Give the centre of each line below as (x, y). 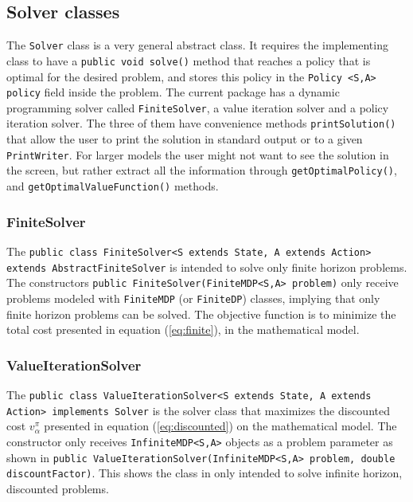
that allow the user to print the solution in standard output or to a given (185, 139)
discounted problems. (58, 488)
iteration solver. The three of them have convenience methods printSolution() (201, 123)
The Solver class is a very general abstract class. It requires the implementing (197, 45)
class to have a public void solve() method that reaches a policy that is (189, 60)
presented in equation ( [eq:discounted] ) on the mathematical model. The (220, 426)
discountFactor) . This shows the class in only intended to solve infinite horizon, (205, 473)
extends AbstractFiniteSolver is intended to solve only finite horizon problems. (207, 267)
